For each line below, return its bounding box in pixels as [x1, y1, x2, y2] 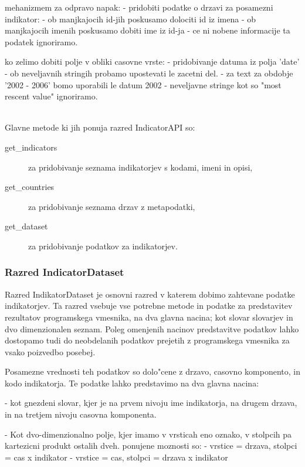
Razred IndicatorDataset [5, 265, 124, 279]
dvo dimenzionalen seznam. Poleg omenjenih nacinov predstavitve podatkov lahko [5, 322, 299, 335]
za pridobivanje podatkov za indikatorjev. [28, 239, 178, 252]
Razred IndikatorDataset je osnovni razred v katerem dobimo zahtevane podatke [5, 288, 295, 300]
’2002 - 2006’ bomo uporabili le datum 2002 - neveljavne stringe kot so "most [5, 78, 282, 91]
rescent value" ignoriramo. [5, 90, 98, 102]
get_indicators [5, 141, 57, 153]
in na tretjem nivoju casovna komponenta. [5, 408, 157, 421]
